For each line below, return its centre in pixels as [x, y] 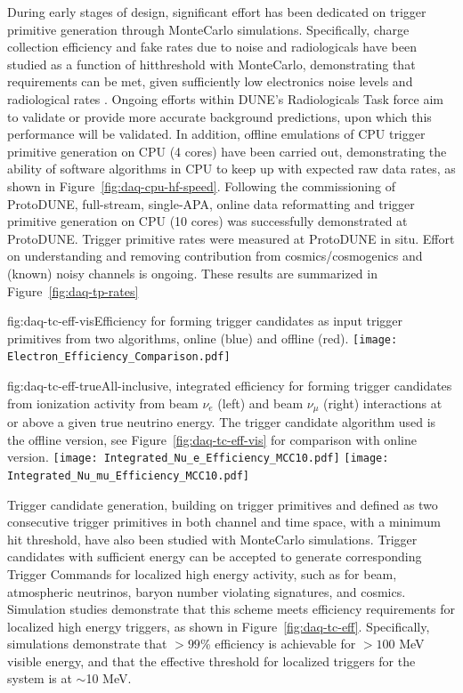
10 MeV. [109, 678]
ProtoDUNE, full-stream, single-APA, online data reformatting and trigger [211, 203]
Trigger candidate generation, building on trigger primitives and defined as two [223, 504]
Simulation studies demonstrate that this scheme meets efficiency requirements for [231, 609]
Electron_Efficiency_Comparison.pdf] [119, 357]
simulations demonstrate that [87, 644]
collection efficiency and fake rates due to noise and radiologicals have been [212, 47]
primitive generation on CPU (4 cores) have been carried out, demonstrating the [227, 151]
